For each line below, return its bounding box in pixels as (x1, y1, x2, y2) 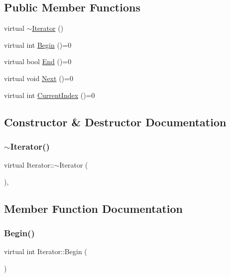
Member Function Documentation (4, 200, 183, 216)
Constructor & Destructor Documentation (4, 114, 227, 129)
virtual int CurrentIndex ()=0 (4, 90, 95, 100)
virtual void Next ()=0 (4, 73, 73, 83)
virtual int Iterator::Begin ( (4, 246, 87, 257)
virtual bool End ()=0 (4, 56, 72, 67)
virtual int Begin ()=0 (4, 39, 72, 50)
